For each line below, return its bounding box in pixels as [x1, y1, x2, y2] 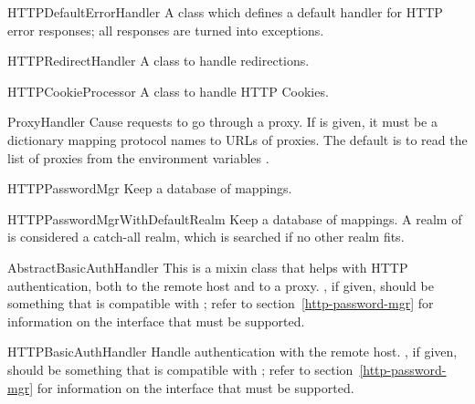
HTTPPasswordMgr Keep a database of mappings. [7, 179, 292, 198]
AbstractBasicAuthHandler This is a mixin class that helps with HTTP [7, 257, 408, 276]
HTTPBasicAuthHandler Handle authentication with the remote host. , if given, [7, 342, 458, 361]
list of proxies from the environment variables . [7, 148, 269, 167]
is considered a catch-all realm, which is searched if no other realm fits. [7, 227, 405, 246]
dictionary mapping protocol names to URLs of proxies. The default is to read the [7, 129, 468, 149]
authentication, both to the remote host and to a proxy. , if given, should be [7, 275, 434, 295]
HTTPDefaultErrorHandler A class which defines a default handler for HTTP [7, 3, 443, 21]
